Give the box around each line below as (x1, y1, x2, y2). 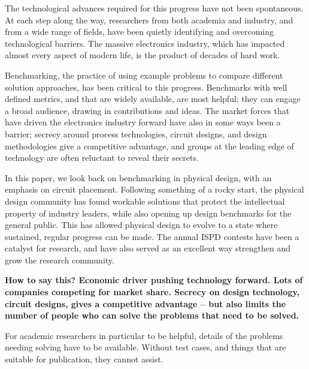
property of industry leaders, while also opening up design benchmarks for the (5, 206, 292, 219)
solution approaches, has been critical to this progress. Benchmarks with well (5, 80, 287, 93)
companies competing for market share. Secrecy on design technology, (5, 286, 300, 298)
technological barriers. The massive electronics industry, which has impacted (5, 37, 285, 49)
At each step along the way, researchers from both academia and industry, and (5, 13, 293, 26)
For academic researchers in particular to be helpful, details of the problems (5, 329, 283, 341)
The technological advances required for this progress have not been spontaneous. (5, 2, 304, 14)
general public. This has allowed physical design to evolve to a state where (5, 218, 278, 231)
